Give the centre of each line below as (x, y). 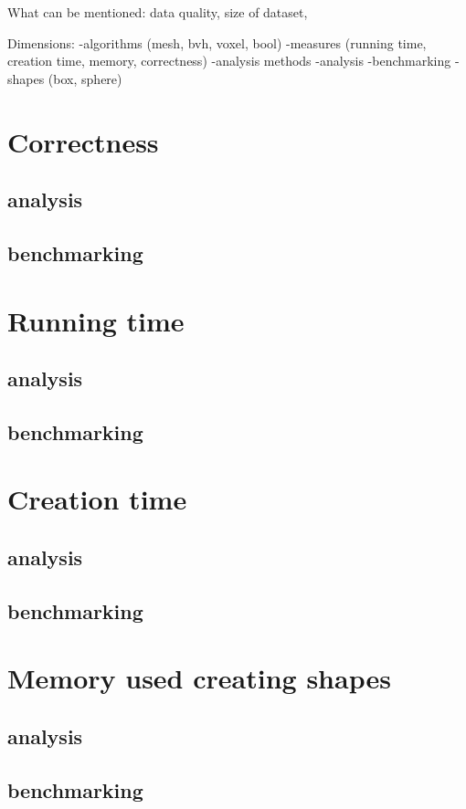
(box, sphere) (85, 78)
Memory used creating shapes (199, 678)
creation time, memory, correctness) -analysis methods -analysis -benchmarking (229, 61)
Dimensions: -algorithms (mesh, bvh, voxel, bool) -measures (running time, (217, 42)
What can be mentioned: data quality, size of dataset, (158, 12)
